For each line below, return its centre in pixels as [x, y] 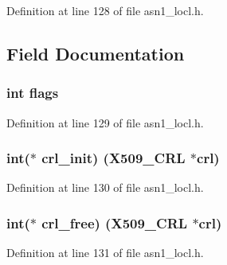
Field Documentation [96, 53]
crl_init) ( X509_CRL [113, 158]
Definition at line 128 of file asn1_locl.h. [105, 10]
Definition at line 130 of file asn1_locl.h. [105, 187]
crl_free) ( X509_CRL [115, 222]
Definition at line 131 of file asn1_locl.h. [105, 253]
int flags [33, 93]
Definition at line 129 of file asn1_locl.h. [105, 122]
